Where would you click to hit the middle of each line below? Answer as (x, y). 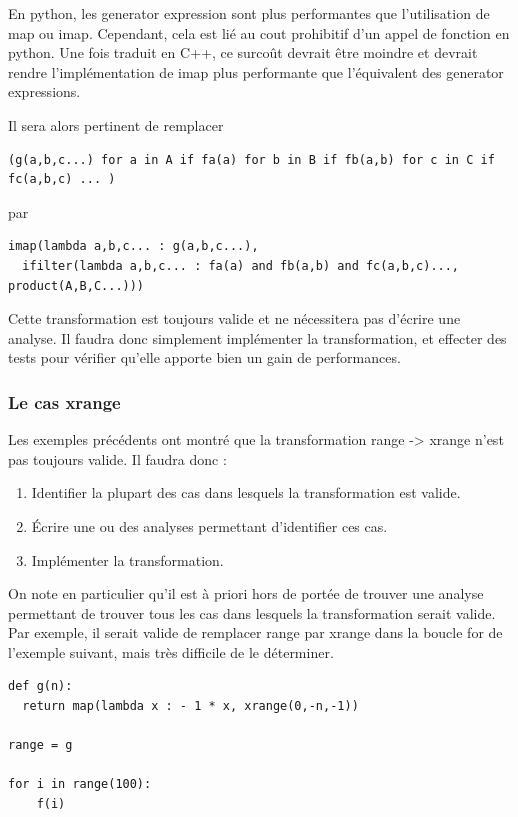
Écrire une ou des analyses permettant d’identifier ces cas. (209, 525)
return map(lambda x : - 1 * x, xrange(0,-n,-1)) (190, 706)
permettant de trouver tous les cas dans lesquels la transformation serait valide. (252, 612)
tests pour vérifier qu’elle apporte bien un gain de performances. (204, 357)
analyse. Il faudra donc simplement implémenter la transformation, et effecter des (257, 337)
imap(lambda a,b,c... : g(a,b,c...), (133, 246)
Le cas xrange (64, 401)
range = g (40, 745)
